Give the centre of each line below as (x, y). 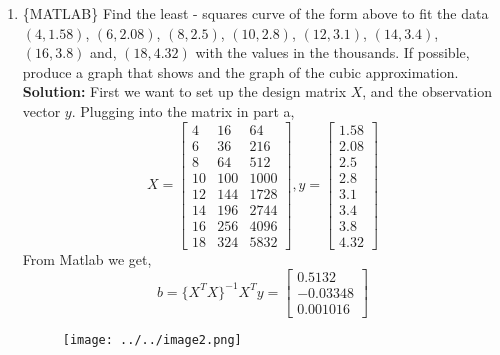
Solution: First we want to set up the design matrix (184, 91)
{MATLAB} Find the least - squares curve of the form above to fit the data (255, 13)
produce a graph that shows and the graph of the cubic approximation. (240, 71)
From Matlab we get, (87, 258)
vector (41, 110)
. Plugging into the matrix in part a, (183, 110)
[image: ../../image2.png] (152, 339)
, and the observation (427, 91)
